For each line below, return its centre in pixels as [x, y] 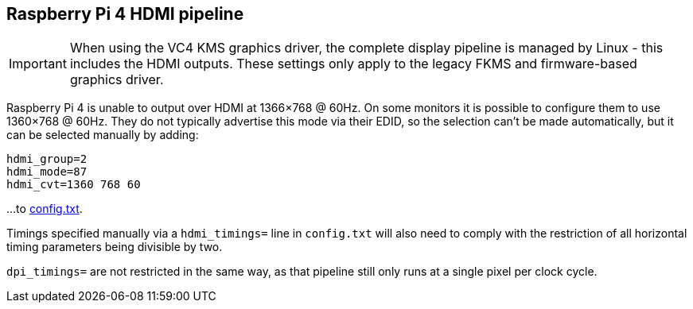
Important [38, 64]
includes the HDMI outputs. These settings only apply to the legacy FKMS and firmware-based [353, 64]
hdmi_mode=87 [47, 172]
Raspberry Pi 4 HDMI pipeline [125, 14]
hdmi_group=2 [47, 159]
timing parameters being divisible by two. [115, 247]
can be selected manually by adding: [103, 135]
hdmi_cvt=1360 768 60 [74, 185]
